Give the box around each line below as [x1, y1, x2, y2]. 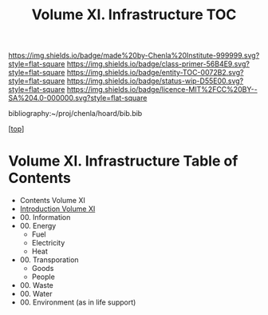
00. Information [19, 213, 71, 222]
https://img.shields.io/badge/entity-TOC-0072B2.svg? [66, 68, 244, 78]
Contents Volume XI [19, 196, 86, 205]
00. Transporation [19, 255, 79, 265]
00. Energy [19, 221, 57, 231]
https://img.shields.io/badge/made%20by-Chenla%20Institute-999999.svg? [8, 50, 260, 61]
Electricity [31, 238, 65, 248]
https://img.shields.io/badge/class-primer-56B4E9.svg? [66, 59, 250, 69]
